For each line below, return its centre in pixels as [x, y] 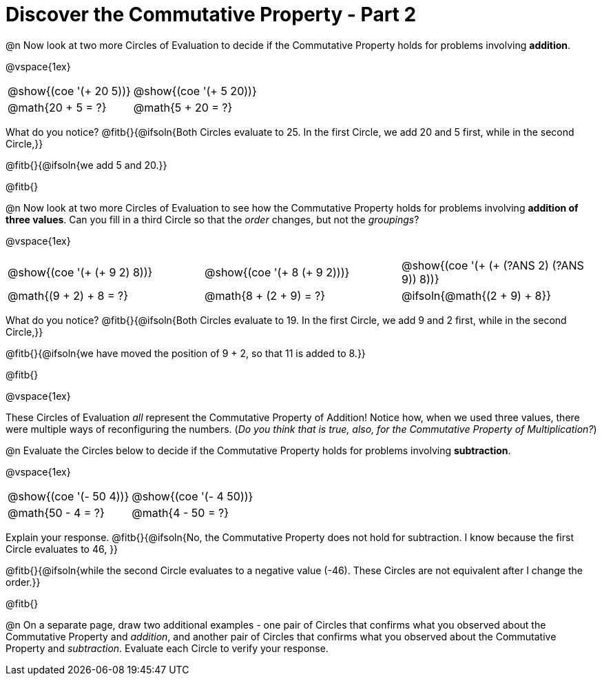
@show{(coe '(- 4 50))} [193, 496]
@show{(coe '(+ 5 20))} [195, 91]
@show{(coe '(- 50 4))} [69, 496]
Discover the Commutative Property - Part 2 [211, 14]
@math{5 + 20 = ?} [183, 107]
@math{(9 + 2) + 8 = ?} [68, 295]
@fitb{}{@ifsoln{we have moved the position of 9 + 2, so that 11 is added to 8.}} [186, 353]
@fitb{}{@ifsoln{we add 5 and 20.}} [86, 165]
